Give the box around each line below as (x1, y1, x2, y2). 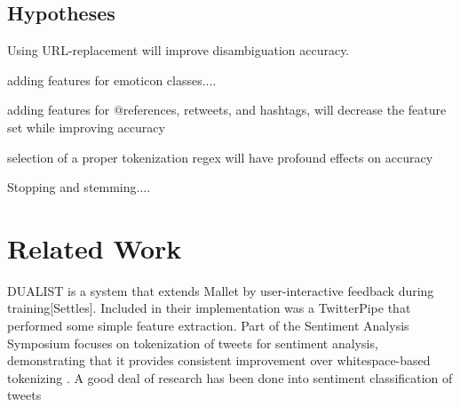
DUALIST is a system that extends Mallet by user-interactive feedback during (7, 281, 434, 299)
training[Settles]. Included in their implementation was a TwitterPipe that (7, 299, 411, 317)
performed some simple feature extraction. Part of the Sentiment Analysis (7, 316, 409, 335)
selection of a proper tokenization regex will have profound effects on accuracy (7, 148, 433, 166)
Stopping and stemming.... (7, 178, 151, 196)
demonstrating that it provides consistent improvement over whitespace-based (7, 351, 431, 370)
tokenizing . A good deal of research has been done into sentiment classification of (7, 368, 453, 387)
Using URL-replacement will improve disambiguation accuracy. (7, 41, 350, 60)
